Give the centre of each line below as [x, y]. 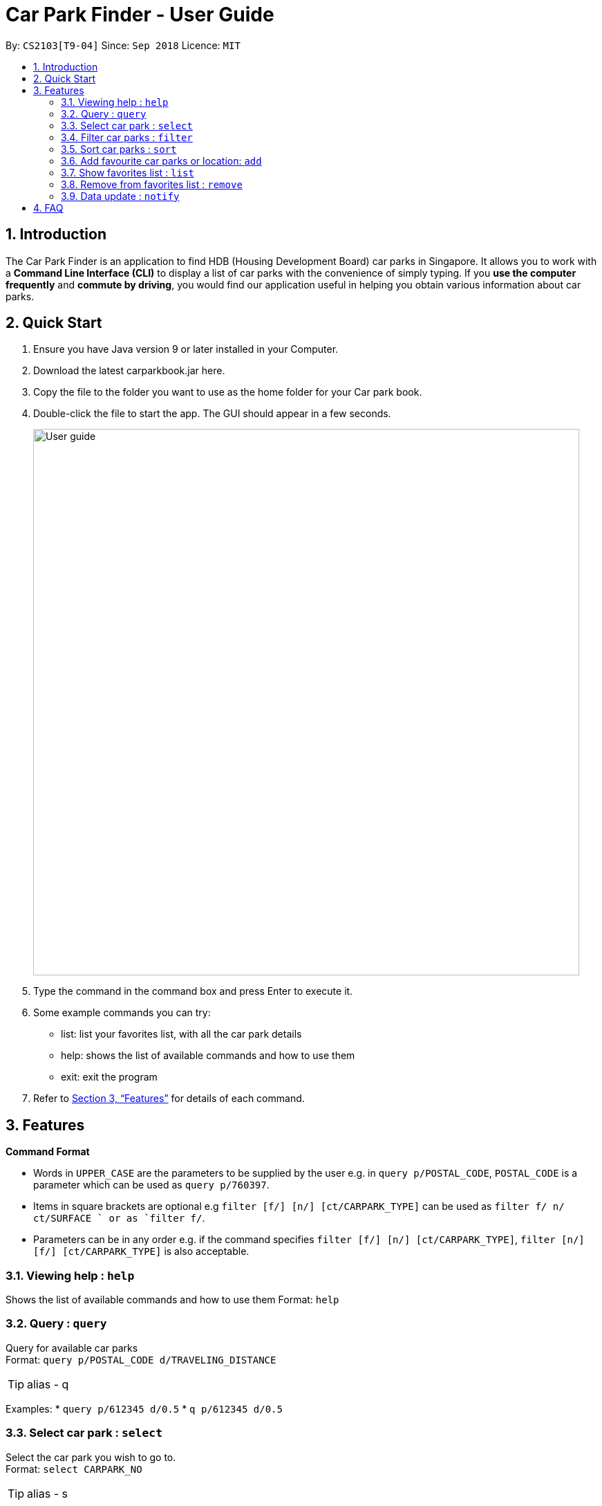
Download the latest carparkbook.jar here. [129, 371]
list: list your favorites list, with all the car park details [181, 1034]
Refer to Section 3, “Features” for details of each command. [169, 1099]
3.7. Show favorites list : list [128, 172]
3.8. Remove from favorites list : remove [152, 184]
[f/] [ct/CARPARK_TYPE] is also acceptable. [141, 1251]
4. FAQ [48, 208]
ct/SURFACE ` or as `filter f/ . [119, 1218]
